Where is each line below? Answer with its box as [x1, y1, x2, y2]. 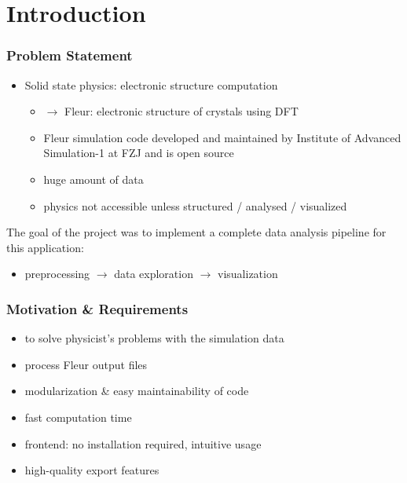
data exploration [114, 265, 193, 282]
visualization [218, 265, 278, 282]
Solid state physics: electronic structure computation [24, 76, 278, 93]
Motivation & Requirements [6, 298, 189, 318]
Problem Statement [6, 46, 133, 65]
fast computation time [24, 408, 132, 425]
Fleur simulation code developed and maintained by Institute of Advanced [43, 129, 401, 145]
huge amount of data [43, 170, 144, 187]
